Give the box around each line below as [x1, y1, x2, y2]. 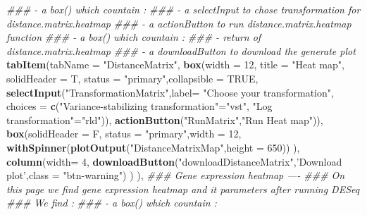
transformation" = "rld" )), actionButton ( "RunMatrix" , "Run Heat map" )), [6, 112, 323, 127]
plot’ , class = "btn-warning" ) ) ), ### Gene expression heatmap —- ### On [6, 168, 345, 183]
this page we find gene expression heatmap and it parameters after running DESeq [6, 181, 360, 196]
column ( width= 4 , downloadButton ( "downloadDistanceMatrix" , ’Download [6, 154, 342, 168]
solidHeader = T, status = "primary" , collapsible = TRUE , [6, 70, 259, 85]
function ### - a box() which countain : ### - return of [6, 30, 261, 44]
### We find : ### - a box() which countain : [6, 195, 217, 210]
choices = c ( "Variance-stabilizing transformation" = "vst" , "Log [6, 99, 273, 113]
